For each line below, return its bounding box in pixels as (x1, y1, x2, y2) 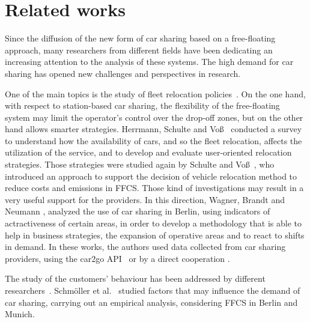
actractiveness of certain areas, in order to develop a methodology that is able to (5, 217, 302, 229)
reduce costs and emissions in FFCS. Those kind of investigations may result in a (5, 181, 304, 194)
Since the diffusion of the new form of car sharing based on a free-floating (5, 32, 276, 44)
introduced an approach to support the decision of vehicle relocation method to (5, 169, 297, 182)
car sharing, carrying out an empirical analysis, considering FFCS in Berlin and (5, 296, 298, 308)
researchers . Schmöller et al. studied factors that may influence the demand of (5, 284, 300, 296)
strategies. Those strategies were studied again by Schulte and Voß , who (5, 158, 275, 171)
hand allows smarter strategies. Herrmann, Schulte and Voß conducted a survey (5, 123, 302, 135)
